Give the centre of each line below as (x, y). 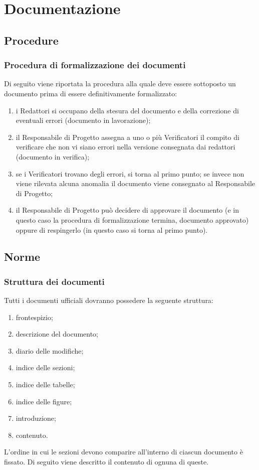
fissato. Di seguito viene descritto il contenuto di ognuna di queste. (106, 462)
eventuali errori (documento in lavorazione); (83, 120)
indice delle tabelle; (45, 384)
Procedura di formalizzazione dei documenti (95, 65)
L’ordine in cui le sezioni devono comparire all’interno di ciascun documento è (123, 452)
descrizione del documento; (57, 334)
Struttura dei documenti (54, 281)
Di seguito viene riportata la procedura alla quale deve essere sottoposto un (120, 84)
